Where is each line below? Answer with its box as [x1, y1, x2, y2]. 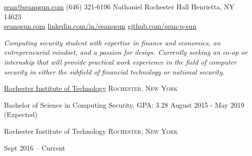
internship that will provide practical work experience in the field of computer [4, 56, 237, 67]
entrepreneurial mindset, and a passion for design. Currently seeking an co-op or [4, 47, 248, 57]
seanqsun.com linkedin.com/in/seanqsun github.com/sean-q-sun [4, 21, 197, 31]
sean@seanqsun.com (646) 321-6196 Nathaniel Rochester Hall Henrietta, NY [4, 1, 235, 11]
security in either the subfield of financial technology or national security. [4, 66, 225, 77]
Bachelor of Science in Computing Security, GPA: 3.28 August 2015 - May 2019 [4, 99, 245, 110]
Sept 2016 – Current [4, 142, 66, 153]
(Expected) [4, 109, 37, 119]
